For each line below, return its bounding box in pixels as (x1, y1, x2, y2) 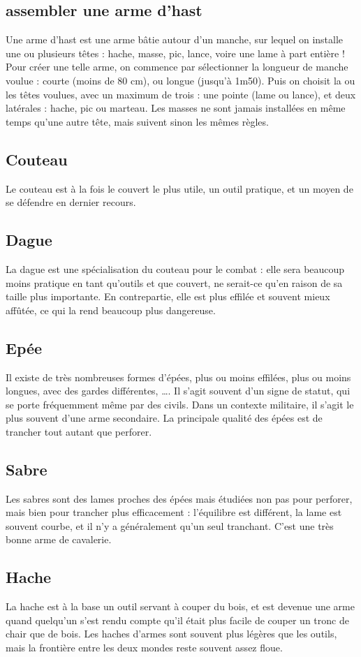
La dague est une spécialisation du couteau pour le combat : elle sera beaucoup (6, 261, 345, 276)
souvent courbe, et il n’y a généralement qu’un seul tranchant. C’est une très (6, 518, 334, 533)
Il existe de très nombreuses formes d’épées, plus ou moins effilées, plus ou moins (6, 369, 351, 384)
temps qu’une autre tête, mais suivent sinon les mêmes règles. (6, 114, 269, 128)
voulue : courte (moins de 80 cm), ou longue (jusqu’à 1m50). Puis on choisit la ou (6, 73, 355, 87)
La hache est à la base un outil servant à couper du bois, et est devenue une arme (6, 599, 355, 614)
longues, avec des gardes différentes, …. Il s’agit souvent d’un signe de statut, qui (6, 383, 351, 398)
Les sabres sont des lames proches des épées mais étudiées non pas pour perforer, (6, 491, 353, 505)
